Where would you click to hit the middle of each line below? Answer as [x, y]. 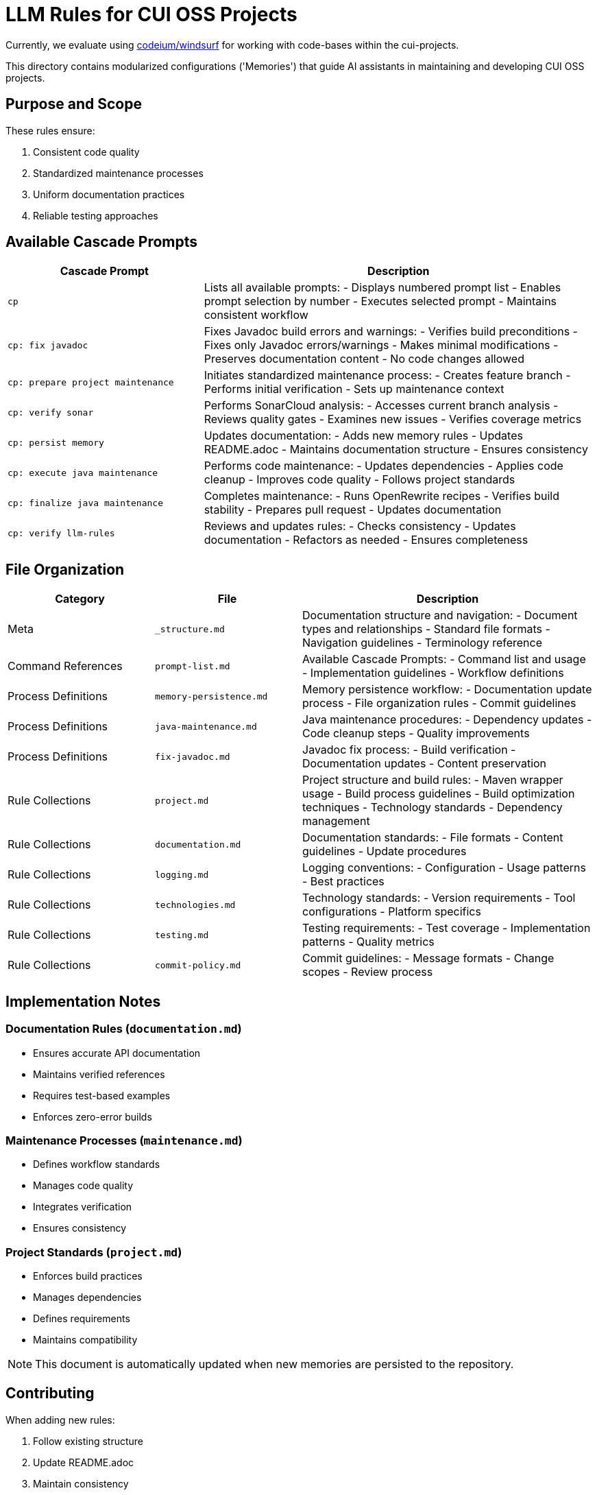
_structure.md [190, 629]
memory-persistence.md [211, 696]
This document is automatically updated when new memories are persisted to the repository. [275, 1364]
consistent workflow [256, 315]
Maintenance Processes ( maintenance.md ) [124, 1140]
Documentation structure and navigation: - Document [440, 615]
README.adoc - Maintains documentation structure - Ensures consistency [396, 450]
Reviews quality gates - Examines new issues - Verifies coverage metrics [393, 419]
